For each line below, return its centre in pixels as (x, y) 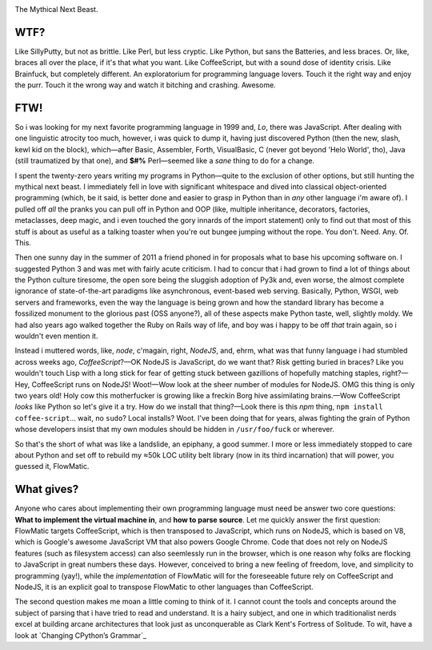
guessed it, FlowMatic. (52, 466)
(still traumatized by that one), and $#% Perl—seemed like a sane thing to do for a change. (165, 161)
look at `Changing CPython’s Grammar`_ (81, 635)
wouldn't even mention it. (56, 336)
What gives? (47, 489)
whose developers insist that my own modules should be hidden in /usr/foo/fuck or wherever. (175, 430)
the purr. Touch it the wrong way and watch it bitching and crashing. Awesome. (145, 85)
